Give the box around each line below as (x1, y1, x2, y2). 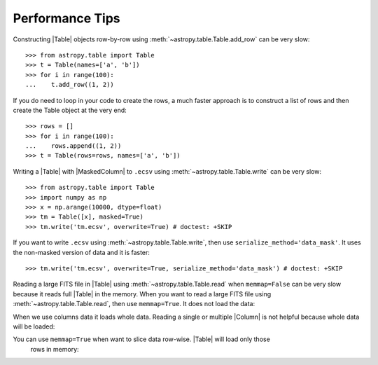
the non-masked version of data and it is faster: (13, 248, 150, 256)
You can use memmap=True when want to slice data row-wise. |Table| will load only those (13, 335, 271, 343)
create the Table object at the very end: (13, 106, 127, 114)
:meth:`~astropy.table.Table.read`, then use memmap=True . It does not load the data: (13, 300, 255, 308)
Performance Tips (13, 11, 120, 26)
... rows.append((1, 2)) (25, 142, 122, 150)
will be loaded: (13, 322, 55, 331)
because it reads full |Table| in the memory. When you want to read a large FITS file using (13, 289, 272, 298)
